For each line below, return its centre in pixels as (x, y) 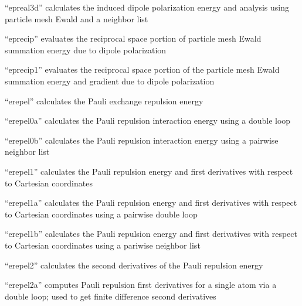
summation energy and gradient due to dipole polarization (110, 81)
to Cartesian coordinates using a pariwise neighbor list (103, 245)
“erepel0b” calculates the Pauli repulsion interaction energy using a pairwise (142, 140)
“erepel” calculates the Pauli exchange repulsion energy (104, 101)
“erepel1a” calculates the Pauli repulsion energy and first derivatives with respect (151, 203)
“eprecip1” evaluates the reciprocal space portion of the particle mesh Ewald (142, 69)
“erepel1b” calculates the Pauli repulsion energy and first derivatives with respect (151, 234)
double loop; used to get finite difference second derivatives (111, 296)
